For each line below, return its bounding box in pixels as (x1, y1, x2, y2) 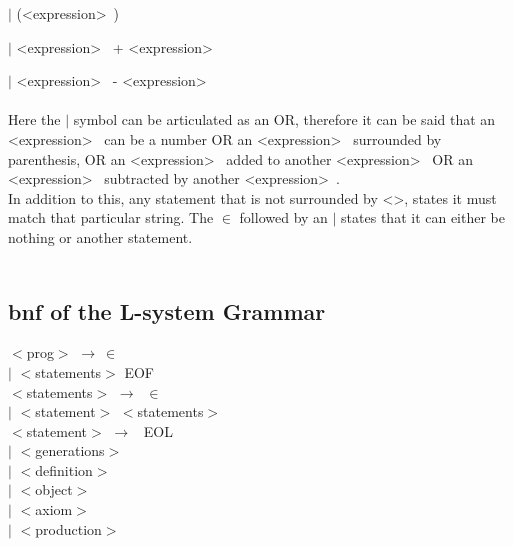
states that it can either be (341, 207, 505, 228)
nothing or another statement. (8, 226, 193, 247)
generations (35, 440, 105, 461)
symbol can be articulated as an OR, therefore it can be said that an (73, 109, 496, 130)
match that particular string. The (8, 207, 214, 228)
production (35, 518, 102, 539)
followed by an (239, 207, 328, 228)
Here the (8, 109, 61, 130)
